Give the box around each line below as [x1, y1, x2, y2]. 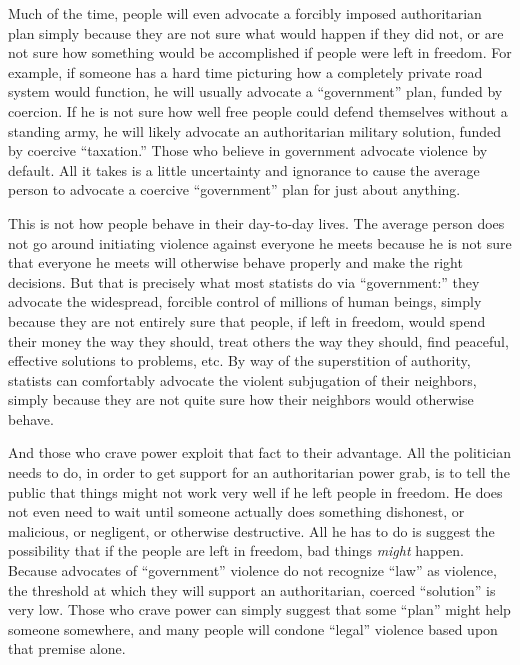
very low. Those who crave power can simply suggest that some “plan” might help [8, 599, 511, 620]
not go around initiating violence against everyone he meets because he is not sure [8, 232, 512, 253]
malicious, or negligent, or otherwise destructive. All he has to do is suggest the [8, 520, 495, 541]
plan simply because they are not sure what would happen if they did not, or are [8, 22, 504, 43]
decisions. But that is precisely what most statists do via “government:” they [8, 271, 480, 292]
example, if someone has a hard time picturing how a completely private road [8, 61, 483, 82]
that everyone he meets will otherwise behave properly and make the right [8, 252, 463, 273]
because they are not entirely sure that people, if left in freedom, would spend [8, 310, 486, 331]
